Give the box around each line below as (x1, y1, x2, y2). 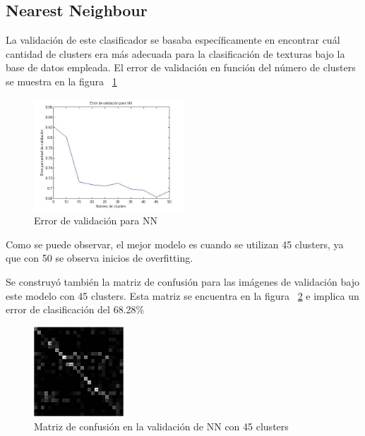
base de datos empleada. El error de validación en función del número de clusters (6, 60, 356, 75)
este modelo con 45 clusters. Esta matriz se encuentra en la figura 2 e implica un (6, 288, 359, 303)
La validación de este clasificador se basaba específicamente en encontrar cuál (6, 32, 340, 47)
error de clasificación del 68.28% (6, 302, 145, 317)
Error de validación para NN (34, 213, 157, 228)
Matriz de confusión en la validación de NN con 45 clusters (34, 418, 289, 433)
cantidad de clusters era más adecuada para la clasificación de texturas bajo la (6, 46, 345, 61)
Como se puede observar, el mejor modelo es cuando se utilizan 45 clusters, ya (6, 236, 344, 251)
